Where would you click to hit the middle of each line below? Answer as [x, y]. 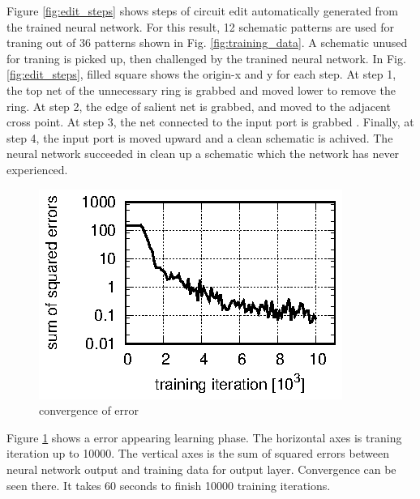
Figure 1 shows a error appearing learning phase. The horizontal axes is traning [204, 437]
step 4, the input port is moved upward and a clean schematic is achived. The [200, 137]
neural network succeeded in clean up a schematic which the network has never [203, 154]
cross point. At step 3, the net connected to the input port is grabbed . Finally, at [210, 122]
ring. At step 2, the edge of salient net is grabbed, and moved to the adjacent [199, 106]
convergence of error [89, 410]
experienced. [37, 169]
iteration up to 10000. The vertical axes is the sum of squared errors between [198, 453]
